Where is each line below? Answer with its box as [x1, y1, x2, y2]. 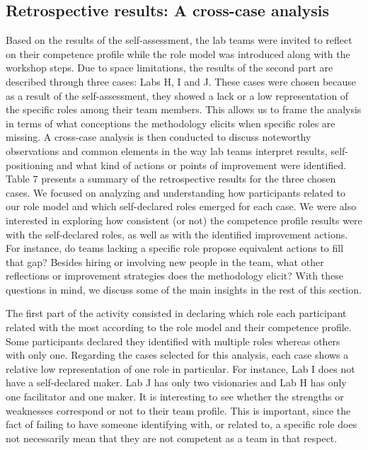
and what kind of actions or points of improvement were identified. [57, 157, 347, 172]
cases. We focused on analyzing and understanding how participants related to [6, 185, 346, 200]
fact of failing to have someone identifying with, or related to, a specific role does [6, 417, 357, 432]
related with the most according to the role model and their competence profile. [6, 320, 352, 335]
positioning [6, 157, 54, 172]
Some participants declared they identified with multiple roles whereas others [6, 333, 340, 348]
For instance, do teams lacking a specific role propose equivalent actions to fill [6, 241, 344, 255]
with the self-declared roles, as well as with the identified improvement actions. [6, 226, 348, 241]
